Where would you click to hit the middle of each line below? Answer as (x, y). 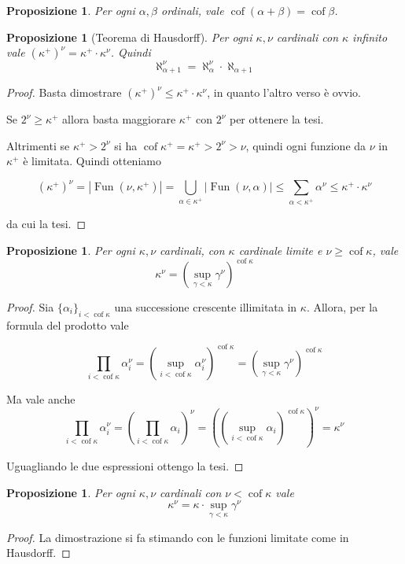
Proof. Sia (30, 306)
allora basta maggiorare (119, 119)
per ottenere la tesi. (276, 119)
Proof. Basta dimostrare (64, 92)
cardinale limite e (280, 250)
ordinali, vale (193, 10)
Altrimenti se (38, 145)
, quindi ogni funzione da (306, 145)
